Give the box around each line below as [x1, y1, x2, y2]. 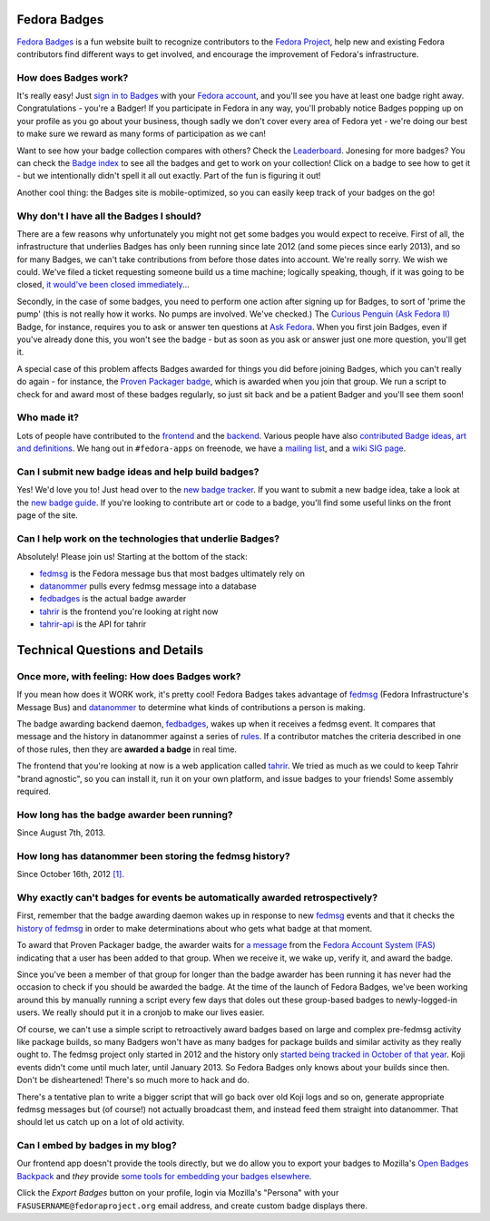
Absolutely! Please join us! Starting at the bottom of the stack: [16, 552, 249, 562]
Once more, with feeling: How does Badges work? [16, 669, 241, 682]
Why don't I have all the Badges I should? [16, 210, 201, 222]
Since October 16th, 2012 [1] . [16, 869, 124, 880]
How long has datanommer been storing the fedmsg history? [16, 849, 290, 862]
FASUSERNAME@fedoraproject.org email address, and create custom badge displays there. [16, 1200, 367, 1211]
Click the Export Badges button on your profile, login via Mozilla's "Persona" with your [16, 1187, 339, 1198]
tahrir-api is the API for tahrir [39, 619, 147, 630]
